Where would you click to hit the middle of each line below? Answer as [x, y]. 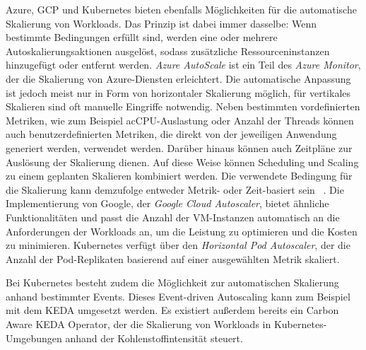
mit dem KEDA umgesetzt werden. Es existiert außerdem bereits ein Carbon [172, 310]
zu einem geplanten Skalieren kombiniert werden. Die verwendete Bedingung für [179, 176]
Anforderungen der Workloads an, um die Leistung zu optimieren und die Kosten [182, 231]
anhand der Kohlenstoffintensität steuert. [154, 338]
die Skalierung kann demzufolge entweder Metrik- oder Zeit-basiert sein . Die [175, 189]
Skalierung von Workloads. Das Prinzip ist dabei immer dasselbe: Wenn [161, 23]
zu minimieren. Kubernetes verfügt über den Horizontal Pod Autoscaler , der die [178, 245]
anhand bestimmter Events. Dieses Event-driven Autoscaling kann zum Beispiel [178, 296]
